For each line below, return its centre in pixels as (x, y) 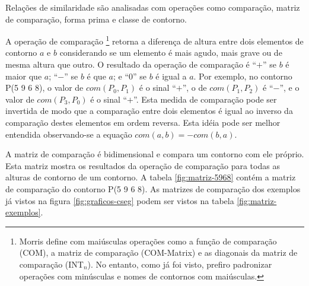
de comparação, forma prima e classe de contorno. (96, 19)
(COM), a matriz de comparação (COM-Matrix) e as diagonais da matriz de (158, 252)
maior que (24, 76)
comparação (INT (51, 264)
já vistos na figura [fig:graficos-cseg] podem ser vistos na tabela (120, 200)
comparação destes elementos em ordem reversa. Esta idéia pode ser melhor (143, 122)
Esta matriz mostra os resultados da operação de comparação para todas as (143, 165)
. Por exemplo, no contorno (243, 76)
